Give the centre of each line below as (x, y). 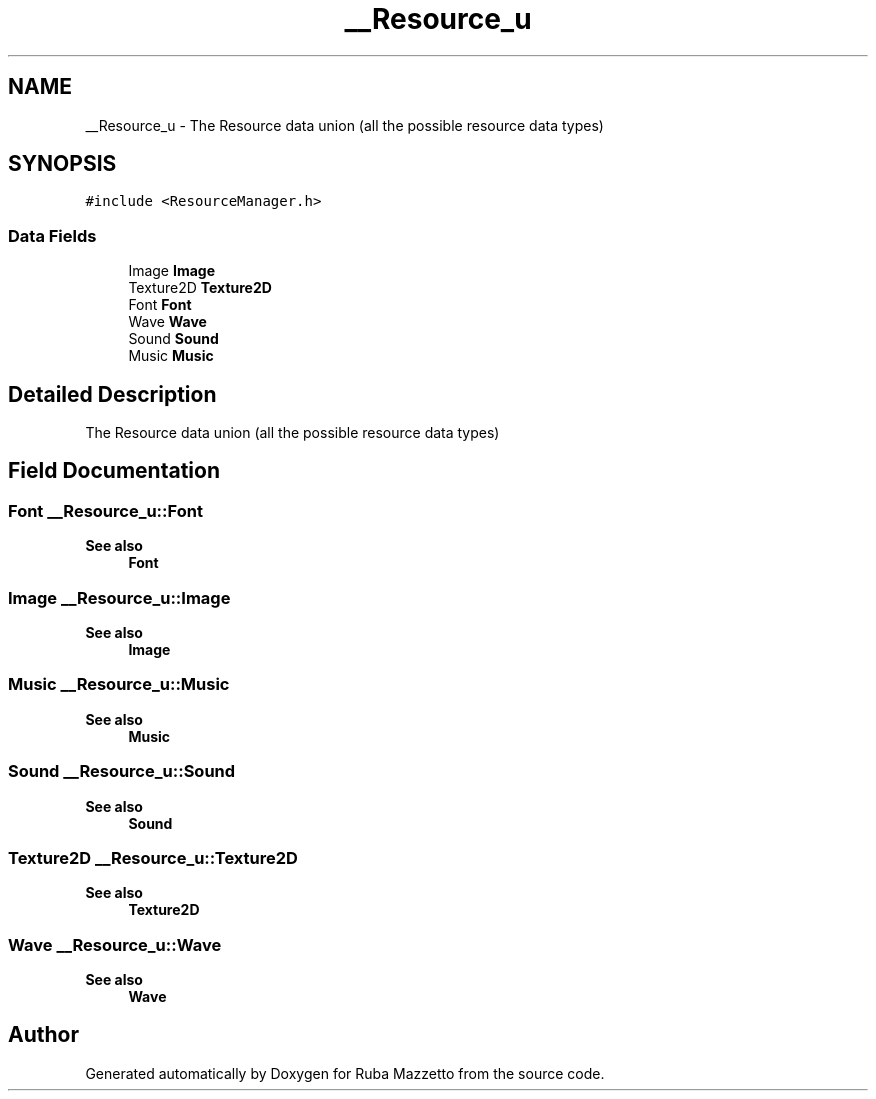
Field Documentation (114, 471)
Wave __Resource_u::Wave (115, 944)
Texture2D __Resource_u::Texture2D (153, 857)
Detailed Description (112, 394)
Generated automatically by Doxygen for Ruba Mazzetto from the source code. (345, 1073)
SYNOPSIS (62, 164)
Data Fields (52, 235)
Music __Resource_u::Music (119, 684)
